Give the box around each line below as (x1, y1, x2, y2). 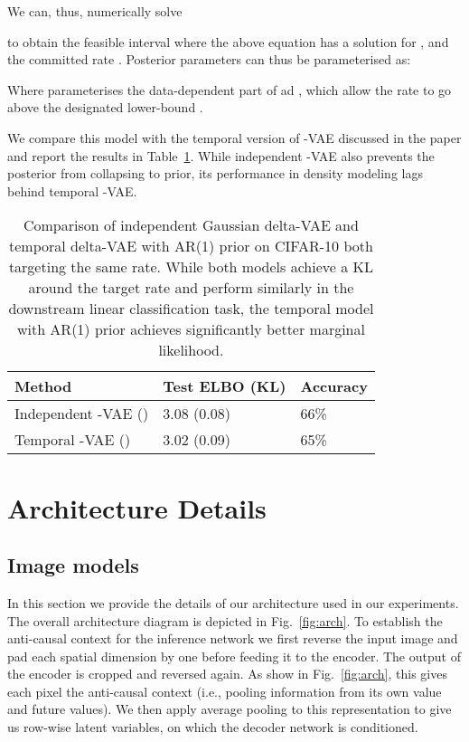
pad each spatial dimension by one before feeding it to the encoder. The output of (7, 646, 461, 665)
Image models (7, 551, 139, 579)
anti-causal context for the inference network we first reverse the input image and (7, 629, 458, 648)
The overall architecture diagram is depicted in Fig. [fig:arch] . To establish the (7, 611, 443, 630)
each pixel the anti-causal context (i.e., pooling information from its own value (7, 681, 442, 700)
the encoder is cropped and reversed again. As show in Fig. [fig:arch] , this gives (7, 664, 447, 683)
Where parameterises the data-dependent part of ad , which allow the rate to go (7, 80, 452, 99)
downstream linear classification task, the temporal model (8, 298, 374, 319)
